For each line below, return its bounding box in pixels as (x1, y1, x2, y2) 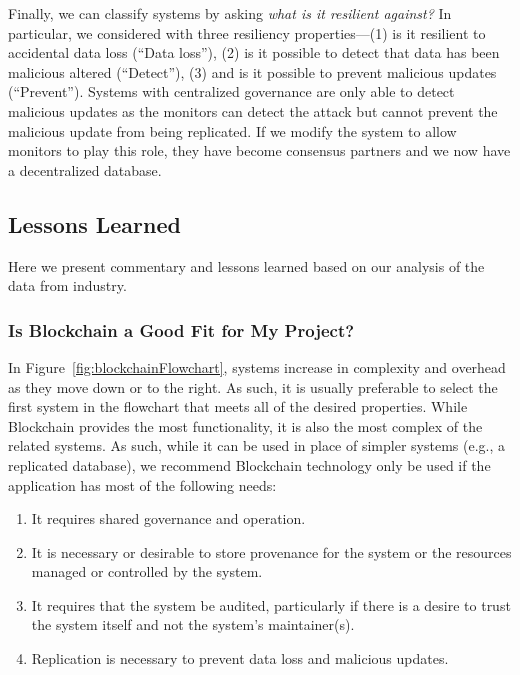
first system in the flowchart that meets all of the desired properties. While (8, 396, 468, 417)
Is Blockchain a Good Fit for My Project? (8, 317, 355, 342)
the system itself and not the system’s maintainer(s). (31, 614, 355, 635)
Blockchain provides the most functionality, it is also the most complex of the (8, 415, 483, 436)
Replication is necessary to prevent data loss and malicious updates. (31, 648, 449, 669)
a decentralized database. (8, 159, 162, 180)
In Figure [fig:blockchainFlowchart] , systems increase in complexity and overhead (8, 356, 506, 377)
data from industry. (8, 275, 127, 296)
